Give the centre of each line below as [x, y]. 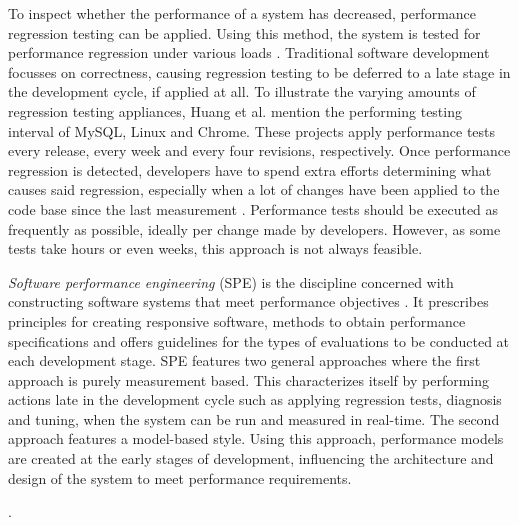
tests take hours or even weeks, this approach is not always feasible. [215, 248]
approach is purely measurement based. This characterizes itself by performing [248, 379]
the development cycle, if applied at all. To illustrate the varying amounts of [242, 91]
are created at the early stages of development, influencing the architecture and [251, 458]
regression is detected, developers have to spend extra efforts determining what [250, 169]
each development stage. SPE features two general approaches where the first [244, 360]
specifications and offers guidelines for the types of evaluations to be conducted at [259, 340]
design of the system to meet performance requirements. [180, 477]
